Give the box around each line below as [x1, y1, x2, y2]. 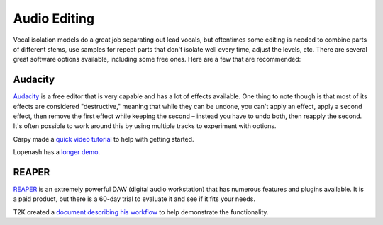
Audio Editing [13, 11, 95, 26]
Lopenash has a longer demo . [13, 148, 101, 156]
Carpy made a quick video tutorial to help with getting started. [13, 134, 194, 143]
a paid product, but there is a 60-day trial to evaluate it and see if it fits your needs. [13, 195, 255, 203]
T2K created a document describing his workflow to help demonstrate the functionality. [13, 207, 269, 216]
